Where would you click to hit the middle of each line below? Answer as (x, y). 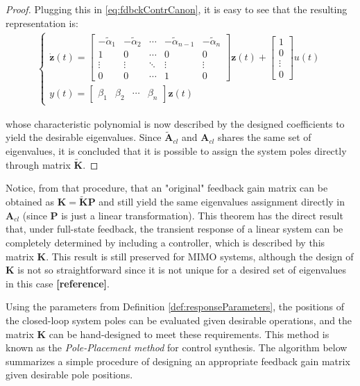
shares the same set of (265, 137)
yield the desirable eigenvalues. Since (84, 137)
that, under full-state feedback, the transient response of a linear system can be (174, 229)
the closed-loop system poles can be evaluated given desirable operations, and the (179, 320)
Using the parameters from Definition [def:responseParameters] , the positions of (175, 307)
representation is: (42, 23)
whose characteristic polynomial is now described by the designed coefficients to (175, 123)
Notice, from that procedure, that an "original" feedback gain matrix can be (167, 188)
